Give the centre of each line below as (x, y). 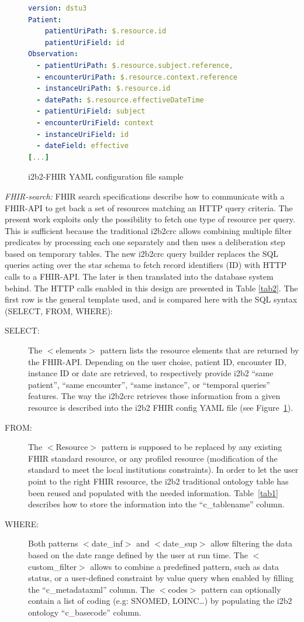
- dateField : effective (82, 146)
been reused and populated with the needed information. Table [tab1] (153, 492)
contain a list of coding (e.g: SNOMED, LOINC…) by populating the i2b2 (160, 601)
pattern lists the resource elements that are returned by (200, 350)
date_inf (107, 543)
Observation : (53, 54)
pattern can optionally (241, 589)
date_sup (180, 543)
